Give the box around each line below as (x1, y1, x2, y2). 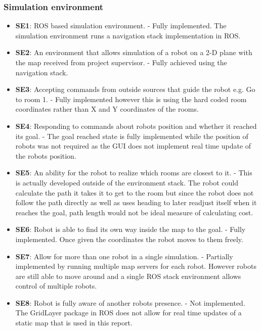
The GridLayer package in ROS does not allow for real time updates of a (15, 307, 242, 318)
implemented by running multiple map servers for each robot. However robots (15, 261, 256, 271)
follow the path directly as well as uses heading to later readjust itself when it (15, 197, 257, 208)
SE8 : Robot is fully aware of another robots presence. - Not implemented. (15, 297, 245, 308)
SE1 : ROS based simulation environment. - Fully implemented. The (15, 20, 227, 31)
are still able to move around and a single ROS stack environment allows (15, 270, 241, 281)
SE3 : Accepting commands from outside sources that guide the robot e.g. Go (15, 84, 255, 94)
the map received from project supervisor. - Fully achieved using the (15, 57, 227, 67)
